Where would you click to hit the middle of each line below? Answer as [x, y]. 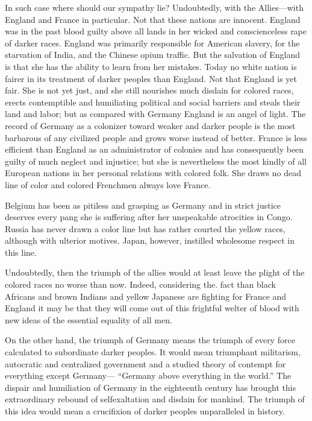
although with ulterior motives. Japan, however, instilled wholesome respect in [150, 240]
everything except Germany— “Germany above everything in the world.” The [148, 375]
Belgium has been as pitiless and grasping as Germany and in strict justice [143, 205]
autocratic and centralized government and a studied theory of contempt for [145, 363]
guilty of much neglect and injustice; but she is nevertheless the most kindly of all [156, 161]
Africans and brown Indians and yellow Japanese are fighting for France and [146, 296]
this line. [21, 252]
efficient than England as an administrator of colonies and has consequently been [154, 149]
